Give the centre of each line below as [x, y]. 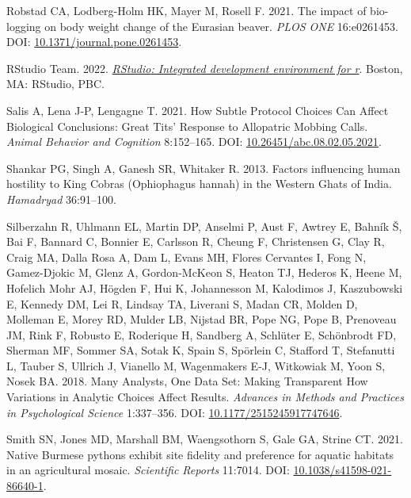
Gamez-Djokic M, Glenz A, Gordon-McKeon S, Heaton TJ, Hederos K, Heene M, [204, 272]
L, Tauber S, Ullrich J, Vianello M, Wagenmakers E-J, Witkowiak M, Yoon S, [196, 365]
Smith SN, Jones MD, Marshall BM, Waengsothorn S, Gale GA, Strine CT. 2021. [205, 439]
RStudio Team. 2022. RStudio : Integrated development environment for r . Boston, [205, 68]
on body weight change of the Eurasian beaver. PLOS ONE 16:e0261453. [221, 26]
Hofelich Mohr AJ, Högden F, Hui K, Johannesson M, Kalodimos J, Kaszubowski [205, 287]
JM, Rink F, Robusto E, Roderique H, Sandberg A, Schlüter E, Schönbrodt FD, [202, 334]
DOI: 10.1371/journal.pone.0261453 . [94, 42]
